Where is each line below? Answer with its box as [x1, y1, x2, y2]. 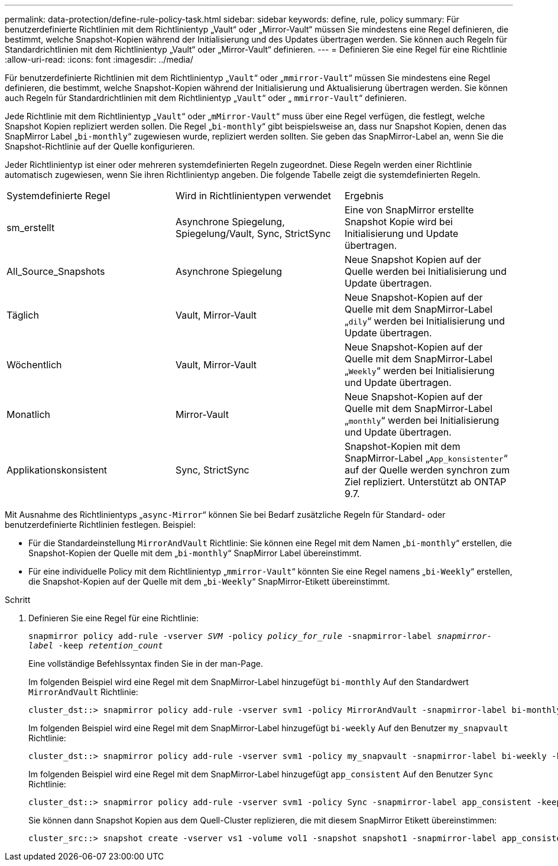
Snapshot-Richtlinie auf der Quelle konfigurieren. [5, 141, 195, 151]
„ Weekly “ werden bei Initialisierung [344, 365, 495, 377]
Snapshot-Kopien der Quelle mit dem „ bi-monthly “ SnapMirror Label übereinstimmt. [28, 548, 362, 558]
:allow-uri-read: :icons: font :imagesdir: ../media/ [5, 54, 193, 64]
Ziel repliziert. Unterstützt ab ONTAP [344, 476, 507, 488]
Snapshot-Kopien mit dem [344, 440, 460, 452]
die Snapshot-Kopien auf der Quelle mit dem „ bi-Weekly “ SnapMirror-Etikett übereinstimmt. [28, 576, 390, 586]
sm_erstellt [7, 222, 55, 233]
